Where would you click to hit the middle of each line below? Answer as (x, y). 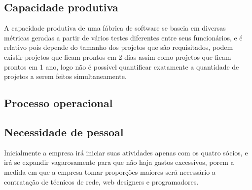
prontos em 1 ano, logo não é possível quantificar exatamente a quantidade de (122, 66)
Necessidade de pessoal (64, 132)
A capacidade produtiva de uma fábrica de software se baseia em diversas (115, 28)
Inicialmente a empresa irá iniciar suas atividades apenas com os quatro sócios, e (126, 152)
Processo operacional (58, 103)
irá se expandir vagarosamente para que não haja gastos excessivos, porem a (119, 162)
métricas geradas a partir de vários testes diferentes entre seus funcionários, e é (123, 37)
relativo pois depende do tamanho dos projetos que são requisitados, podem (119, 47)
